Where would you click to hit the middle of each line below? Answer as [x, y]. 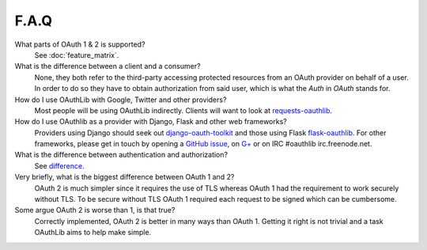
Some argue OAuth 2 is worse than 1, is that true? [95, 210]
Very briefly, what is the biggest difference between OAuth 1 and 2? [125, 177]
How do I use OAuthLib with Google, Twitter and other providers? [121, 100]
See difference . [59, 165]
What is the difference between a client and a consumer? [108, 66]
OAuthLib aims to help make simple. [93, 233]
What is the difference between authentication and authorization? [121, 155]
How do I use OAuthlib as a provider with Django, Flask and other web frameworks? [151, 122]
